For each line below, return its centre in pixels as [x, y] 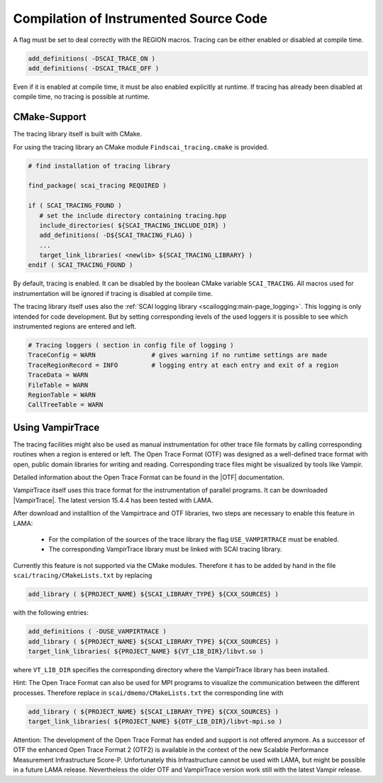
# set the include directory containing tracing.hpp [133, 215]
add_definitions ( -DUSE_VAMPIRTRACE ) [97, 631]
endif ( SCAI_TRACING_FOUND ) [81, 265]
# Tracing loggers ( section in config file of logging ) [131, 345]
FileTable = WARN [58, 385]
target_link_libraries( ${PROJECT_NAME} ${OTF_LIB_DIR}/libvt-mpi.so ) [155, 722]
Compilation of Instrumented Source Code [140, 18]
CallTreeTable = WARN [66, 405]
